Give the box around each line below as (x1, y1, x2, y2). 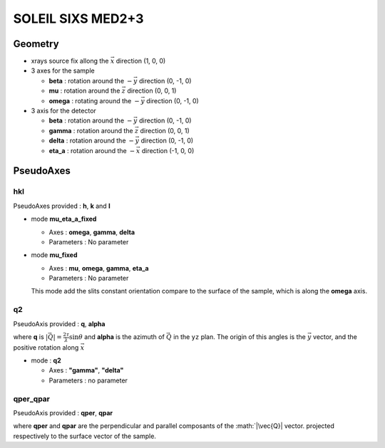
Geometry (13, 38, 60, 50)
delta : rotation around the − (48, 136, 135, 145)
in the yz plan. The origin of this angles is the (173, 333, 306, 341)
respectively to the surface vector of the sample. (13, 432, 157, 440)
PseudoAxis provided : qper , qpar (13, 409, 113, 417)
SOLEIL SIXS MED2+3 (13, 11, 144, 26)
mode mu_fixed (31, 251, 78, 259)
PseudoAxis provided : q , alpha (13, 319, 106, 328)
